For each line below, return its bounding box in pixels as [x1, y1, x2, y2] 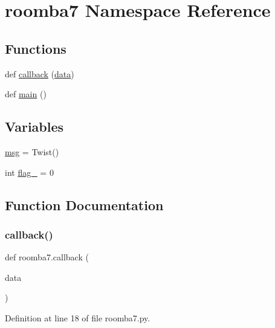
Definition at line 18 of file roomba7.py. [5, 311, 150, 324]
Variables [5, 117, 64, 136]
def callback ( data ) [5, 67, 74, 80]
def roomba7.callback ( [5, 251, 89, 263]
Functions [5, 39, 66, 57]
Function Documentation [5, 195, 164, 214]
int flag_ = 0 [5, 166, 54, 178]
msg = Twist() [5, 145, 59, 158]
